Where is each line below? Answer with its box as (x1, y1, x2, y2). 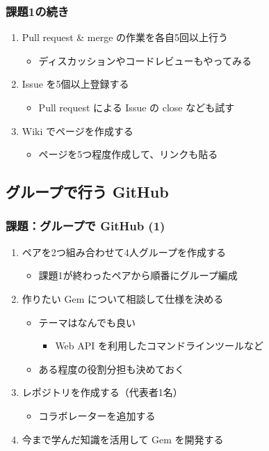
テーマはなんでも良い (38, 315, 136, 329)
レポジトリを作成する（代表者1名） (22, 385, 183, 399)
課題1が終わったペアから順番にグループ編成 (38, 268, 238, 283)
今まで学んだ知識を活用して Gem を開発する (22, 432, 224, 446)
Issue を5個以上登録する (22, 77, 129, 91)
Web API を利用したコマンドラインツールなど (55, 338, 264, 353)
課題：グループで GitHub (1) (6, 217, 165, 235)
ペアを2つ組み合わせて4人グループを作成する (22, 244, 226, 259)
